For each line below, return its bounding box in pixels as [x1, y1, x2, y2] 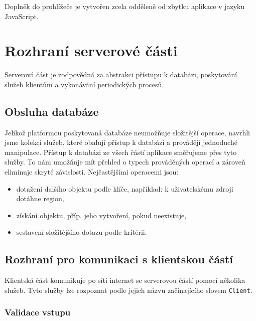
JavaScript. [5, 11, 39, 21]
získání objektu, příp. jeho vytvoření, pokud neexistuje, [16, 210, 187, 220]
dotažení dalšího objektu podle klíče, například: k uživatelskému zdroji [16, 183, 233, 194]
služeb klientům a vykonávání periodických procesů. [5, 79, 164, 89]
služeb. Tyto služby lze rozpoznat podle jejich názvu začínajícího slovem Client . [5, 284, 252, 295]
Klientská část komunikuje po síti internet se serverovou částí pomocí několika [5, 275, 245, 285]
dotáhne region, [16, 193, 64, 204]
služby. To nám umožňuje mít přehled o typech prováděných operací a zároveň [5, 156, 245, 167]
